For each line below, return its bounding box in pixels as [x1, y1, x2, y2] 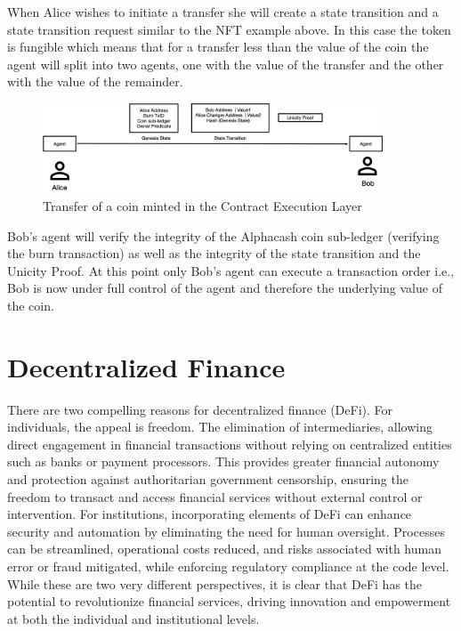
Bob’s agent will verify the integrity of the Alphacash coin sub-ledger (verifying [7, 226, 440, 245]
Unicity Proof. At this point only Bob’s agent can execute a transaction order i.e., [7, 261, 455, 279]
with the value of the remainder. [7, 72, 183, 91]
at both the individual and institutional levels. [7, 609, 260, 627]
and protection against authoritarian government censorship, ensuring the [7, 469, 408, 488]
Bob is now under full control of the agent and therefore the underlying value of [7, 279, 442, 297]
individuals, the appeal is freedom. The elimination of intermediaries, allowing [7, 417, 433, 436]
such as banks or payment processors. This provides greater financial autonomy [7, 452, 440, 471]
